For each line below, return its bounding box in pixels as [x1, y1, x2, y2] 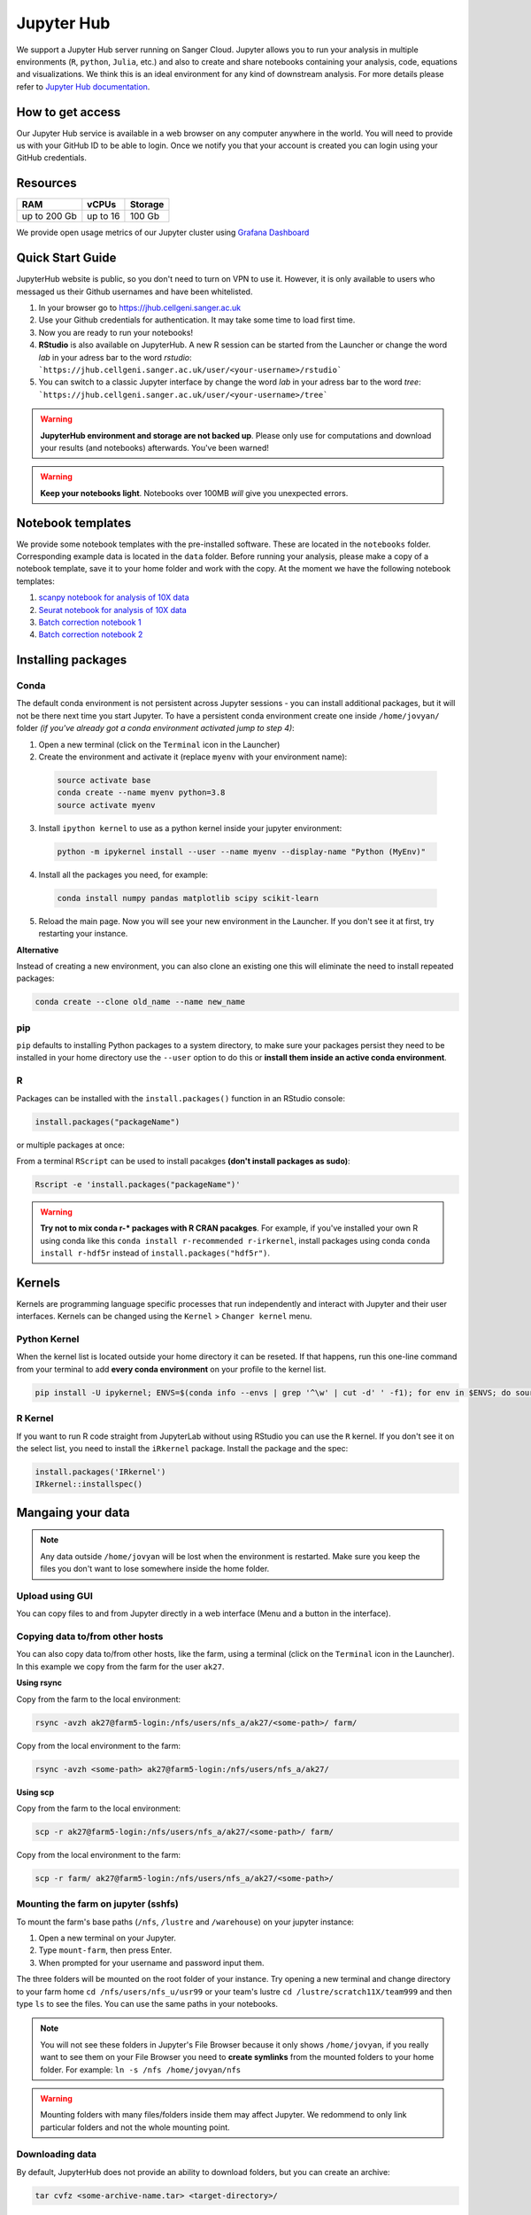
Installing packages [16, 652, 127, 668]
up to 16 [87, 210, 120, 222]
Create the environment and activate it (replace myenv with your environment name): [38, 751, 348, 762]
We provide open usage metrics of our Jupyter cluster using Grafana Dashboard [16, 227, 310, 238]
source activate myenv [57, 800, 156, 810]
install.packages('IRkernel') [35, 1466, 166, 1477]
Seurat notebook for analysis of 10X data [38, 604, 188, 615]
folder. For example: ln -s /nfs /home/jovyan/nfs [40, 2064, 242, 2075]
